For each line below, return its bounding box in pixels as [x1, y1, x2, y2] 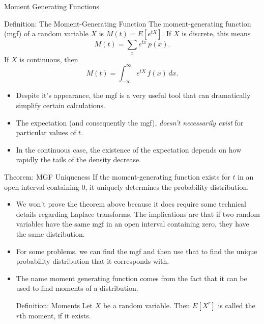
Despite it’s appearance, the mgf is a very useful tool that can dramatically [16, 90, 251, 101]
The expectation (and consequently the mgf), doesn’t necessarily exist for [16, 117, 244, 128]
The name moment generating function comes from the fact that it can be [16, 272, 247, 283]
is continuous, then [19, 54, 78, 64]
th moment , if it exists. [19, 310, 91, 320]
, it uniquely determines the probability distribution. [85, 181, 249, 192]
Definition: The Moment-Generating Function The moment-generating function [4, 18, 251, 29]
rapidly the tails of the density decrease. [16, 154, 141, 165]
